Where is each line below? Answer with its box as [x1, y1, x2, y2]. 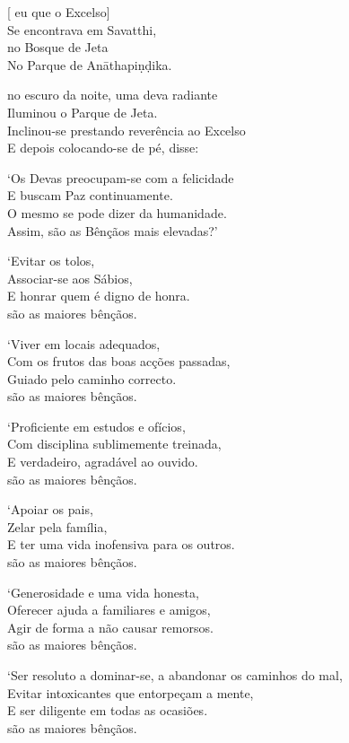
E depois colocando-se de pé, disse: [7, 138, 199, 157]
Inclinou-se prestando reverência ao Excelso [7, 120, 246, 139]
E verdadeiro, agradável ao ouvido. [7, 452, 198, 471]
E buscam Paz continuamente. [7, 186, 173, 205]
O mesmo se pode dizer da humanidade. [7, 203, 227, 222]
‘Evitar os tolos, [7, 251, 95, 270]
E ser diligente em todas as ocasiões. [7, 701, 208, 720]
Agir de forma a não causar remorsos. [7, 617, 214, 636]
